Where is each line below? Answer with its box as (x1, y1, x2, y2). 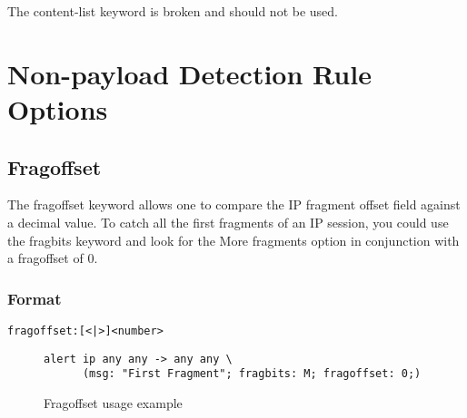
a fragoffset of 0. (7, 248, 98, 267)
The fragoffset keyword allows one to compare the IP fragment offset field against (7, 195, 461, 214)
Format (7, 287, 62, 309)
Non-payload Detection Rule (7, 54, 372, 92)
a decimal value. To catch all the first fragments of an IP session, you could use (7, 212, 449, 231)
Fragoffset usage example (44, 393, 183, 412)
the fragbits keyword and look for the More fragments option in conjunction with (7, 230, 460, 249)
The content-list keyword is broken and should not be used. (7, 2, 338, 20)
